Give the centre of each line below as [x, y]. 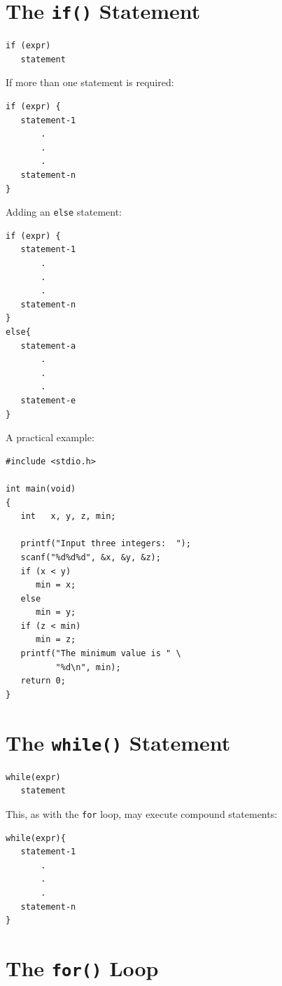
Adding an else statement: [64, 212]
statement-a [48, 346]
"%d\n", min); [88, 667]
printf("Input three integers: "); [106, 544]
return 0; [43, 681]
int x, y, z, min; [68, 516]
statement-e [48, 400]
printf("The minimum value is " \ [101, 654]
